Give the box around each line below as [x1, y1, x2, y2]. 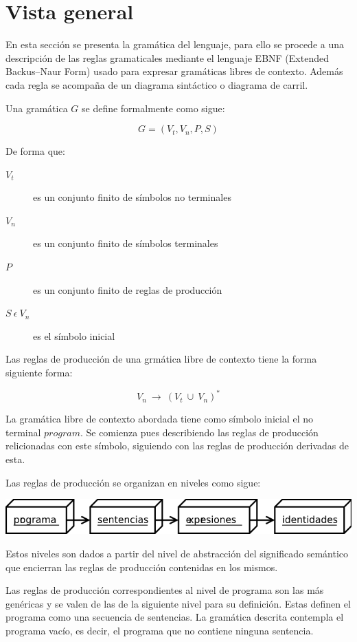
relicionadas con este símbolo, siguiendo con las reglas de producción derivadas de [5, 438, 349, 453]
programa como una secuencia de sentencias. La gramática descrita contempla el [5, 610, 344, 624]
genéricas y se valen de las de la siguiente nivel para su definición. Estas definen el [5, 596, 351, 610]
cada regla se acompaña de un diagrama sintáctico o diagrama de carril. [5, 77, 308, 92]
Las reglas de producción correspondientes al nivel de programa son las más [5, 583, 324, 597]
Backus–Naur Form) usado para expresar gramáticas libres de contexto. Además [5, 64, 343, 78]
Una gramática [5, 100, 68, 115]
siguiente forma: [5, 365, 73, 380]
